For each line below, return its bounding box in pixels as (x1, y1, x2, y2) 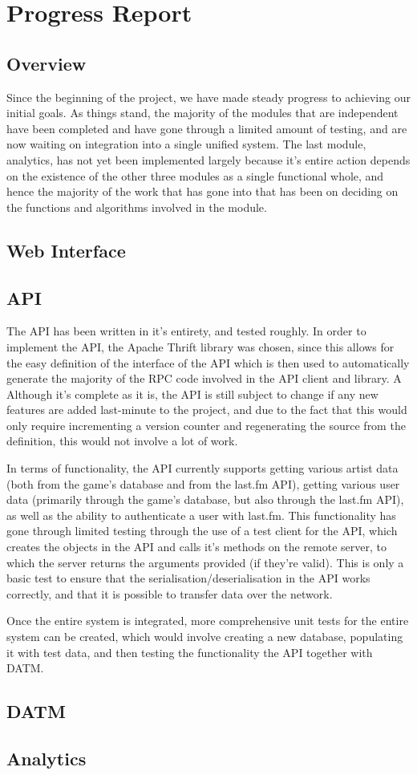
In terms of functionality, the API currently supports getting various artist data (6, 460, 399, 477)
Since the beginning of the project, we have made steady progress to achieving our (6, 88, 411, 105)
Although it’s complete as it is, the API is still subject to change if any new (6, 385, 379, 402)
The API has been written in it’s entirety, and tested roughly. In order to (6, 323, 366, 339)
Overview (6, 51, 87, 75)
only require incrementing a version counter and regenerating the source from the (6, 416, 406, 433)
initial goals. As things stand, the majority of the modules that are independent (6, 104, 399, 121)
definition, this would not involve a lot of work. (6, 432, 238, 449)
